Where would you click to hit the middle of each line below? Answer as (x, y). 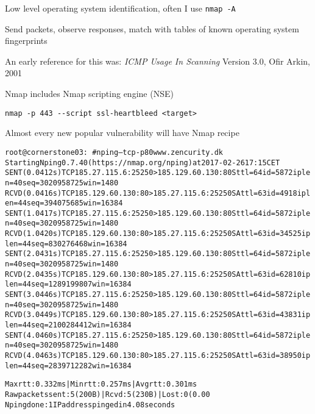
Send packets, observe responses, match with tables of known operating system (152, 28)
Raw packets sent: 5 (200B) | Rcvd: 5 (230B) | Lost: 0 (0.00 (108, 394)
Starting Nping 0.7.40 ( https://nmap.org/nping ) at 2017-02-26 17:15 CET (143, 162)
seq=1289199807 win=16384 (81, 284)
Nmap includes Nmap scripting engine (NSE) (89, 94)
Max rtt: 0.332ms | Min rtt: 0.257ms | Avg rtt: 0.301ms (101, 384)
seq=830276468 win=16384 (79, 244)
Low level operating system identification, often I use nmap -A (120, 8)
